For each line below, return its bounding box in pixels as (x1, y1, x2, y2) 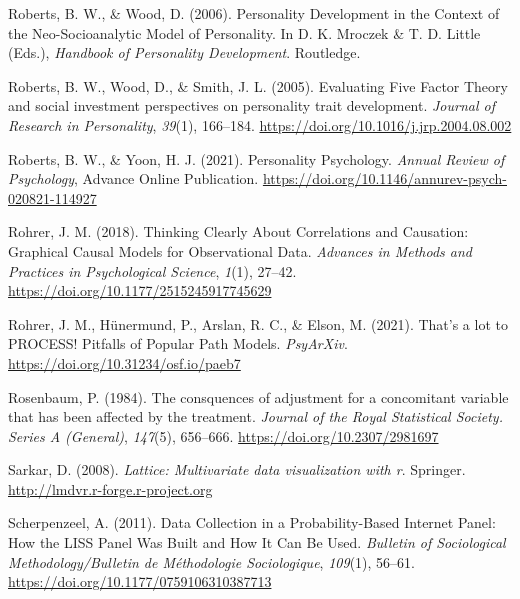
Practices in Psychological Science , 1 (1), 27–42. (8, 260, 297, 281)
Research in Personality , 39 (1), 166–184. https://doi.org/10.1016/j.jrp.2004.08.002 (8, 114, 512, 135)
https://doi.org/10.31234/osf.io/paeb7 (8, 352, 241, 373)
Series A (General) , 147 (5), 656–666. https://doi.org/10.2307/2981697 (8, 425, 439, 446)
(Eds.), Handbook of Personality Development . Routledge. (8, 42, 361, 63)
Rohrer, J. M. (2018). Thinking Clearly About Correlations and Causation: (8, 221, 469, 242)
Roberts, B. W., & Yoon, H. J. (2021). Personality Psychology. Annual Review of (8, 148, 505, 169)
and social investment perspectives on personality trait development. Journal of (8, 95, 495, 116)
